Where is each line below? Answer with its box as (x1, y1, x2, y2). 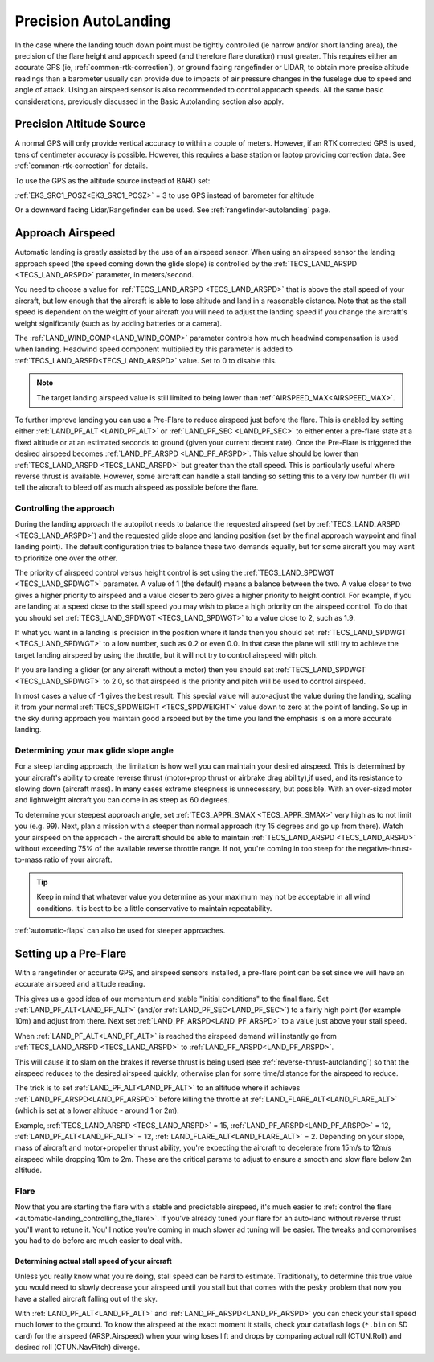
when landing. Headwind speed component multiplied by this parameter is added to (14, 344, 293, 354)
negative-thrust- (358, 843, 413, 853)
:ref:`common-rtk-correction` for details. (14, 161, 149, 170)
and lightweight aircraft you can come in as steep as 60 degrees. (14, 795, 231, 805)
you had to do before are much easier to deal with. (14, 1236, 182, 1245)
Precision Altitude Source (14, 117, 146, 131)
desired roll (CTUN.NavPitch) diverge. (14, 1343, 141, 1352)
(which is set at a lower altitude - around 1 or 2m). (14, 1106, 180, 1115)
